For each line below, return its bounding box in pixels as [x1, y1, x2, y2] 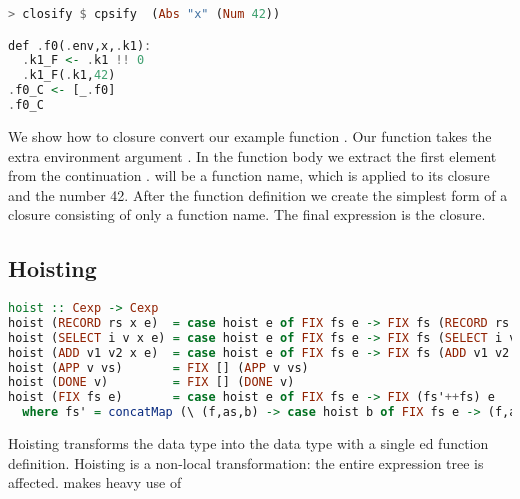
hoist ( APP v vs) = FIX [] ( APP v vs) [8, 360, 309, 375]
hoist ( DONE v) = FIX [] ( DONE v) [8, 375, 295, 390]
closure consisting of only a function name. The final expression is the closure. [8, 204, 486, 225]
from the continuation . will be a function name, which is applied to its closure [8, 165, 490, 186]
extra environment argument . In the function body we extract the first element [8, 145, 497, 166]
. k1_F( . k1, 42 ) [22, 68, 116, 83]
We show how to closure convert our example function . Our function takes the [8, 125, 492, 146]
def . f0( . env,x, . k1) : [8, 38, 152, 53]
